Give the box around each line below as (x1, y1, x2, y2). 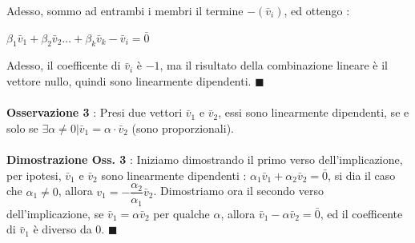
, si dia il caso (328, 166, 396, 183)
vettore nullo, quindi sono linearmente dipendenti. (6, 72, 252, 89)
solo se (6, 119, 38, 136)
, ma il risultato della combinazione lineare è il (159, 57, 388, 74)
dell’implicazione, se (6, 205, 104, 221)
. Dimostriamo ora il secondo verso (153, 182, 324, 199)
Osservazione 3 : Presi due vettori (6, 104, 183, 121)
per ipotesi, (6, 166, 62, 183)
